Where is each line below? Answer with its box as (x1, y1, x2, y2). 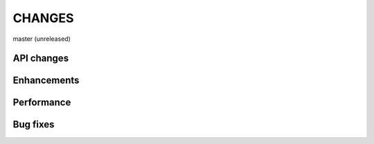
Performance (12, 97, 71, 109)
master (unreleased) (12, 35, 71, 43)
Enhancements (12, 75, 80, 87)
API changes (12, 53, 69, 64)
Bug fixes (12, 118, 55, 131)
